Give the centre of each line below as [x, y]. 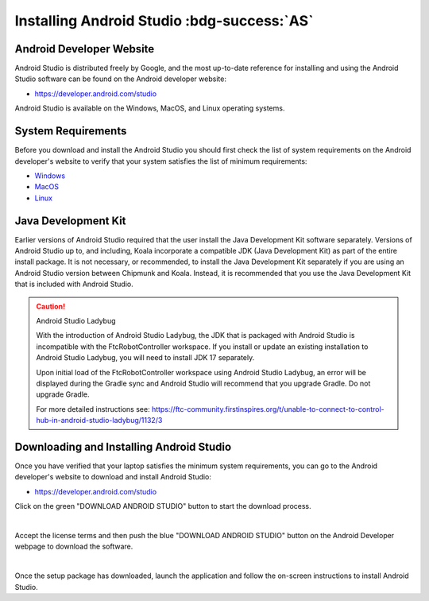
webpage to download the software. [74, 547]
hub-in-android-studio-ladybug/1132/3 [99, 421]
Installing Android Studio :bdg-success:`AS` [164, 21]
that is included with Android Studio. [74, 284]
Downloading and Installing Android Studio [123, 446]
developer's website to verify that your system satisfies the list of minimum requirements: [161, 161]
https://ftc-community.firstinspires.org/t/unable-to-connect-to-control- [268, 409]
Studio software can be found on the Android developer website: [120, 79]
